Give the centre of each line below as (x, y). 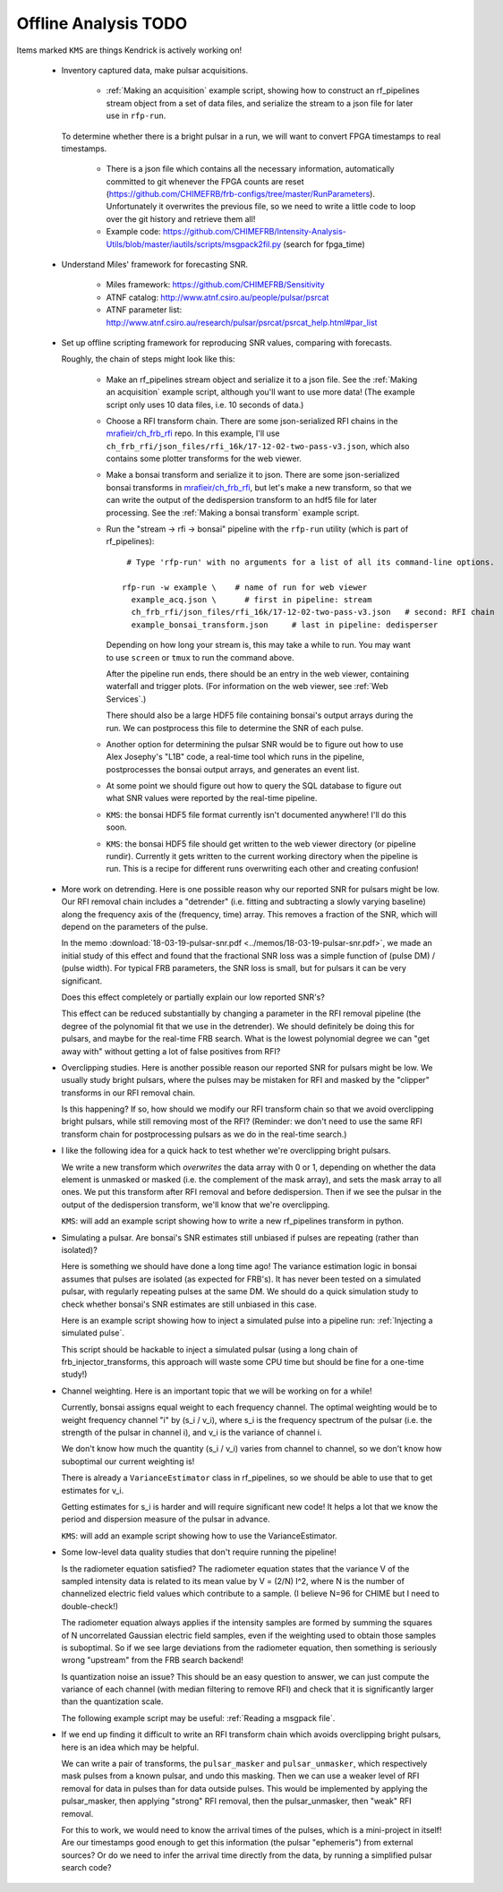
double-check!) (90, 1606)
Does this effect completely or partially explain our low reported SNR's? (193, 997)
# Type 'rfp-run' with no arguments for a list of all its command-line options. (311, 562)
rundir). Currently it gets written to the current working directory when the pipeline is (262, 857)
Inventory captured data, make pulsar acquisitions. (155, 70)
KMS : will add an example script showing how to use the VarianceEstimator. (199, 1536)
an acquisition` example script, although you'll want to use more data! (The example (260, 392)
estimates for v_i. (93, 1490)
